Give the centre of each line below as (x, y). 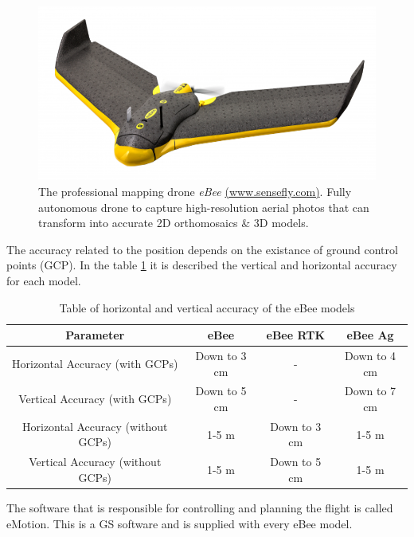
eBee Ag (370, 335)
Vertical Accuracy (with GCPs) (95, 399)
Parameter (95, 335)
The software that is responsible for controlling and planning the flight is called (200, 507)
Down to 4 (371, 355)
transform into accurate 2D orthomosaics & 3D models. (174, 223)
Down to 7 (371, 391)
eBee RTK (295, 335)
